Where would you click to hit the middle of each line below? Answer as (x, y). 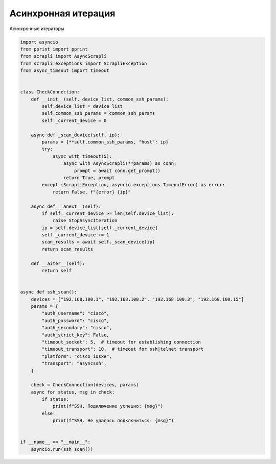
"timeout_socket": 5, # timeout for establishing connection (121, 342)
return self (56, 271)
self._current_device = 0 (74, 120)
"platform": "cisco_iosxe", (77, 356)
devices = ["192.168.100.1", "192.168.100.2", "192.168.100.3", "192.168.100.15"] (137, 299)
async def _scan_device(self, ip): (75, 135)
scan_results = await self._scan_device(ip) (98, 242)
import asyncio (39, 42)
